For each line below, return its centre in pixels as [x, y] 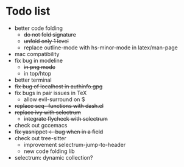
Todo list [28, 11]
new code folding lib [49, 151]
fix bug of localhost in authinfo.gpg [58, 86]
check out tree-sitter [40, 138]
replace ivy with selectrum [48, 112]
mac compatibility [37, 54]
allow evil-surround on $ [54, 99]
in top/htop [37, 73]
